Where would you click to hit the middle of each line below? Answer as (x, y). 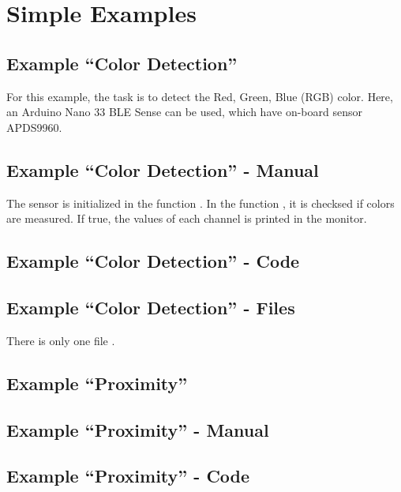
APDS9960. (34, 127)
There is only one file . (61, 340)
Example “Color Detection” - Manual (163, 169)
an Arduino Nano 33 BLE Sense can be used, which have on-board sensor (184, 112)
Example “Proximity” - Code (128, 476)
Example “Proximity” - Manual (138, 429)
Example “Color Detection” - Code (153, 261)
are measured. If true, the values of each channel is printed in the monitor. (187, 218)
